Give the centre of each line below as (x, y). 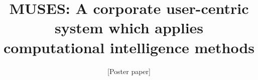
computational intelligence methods (129, 47)
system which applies (129, 28)
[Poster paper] (129, 71)
